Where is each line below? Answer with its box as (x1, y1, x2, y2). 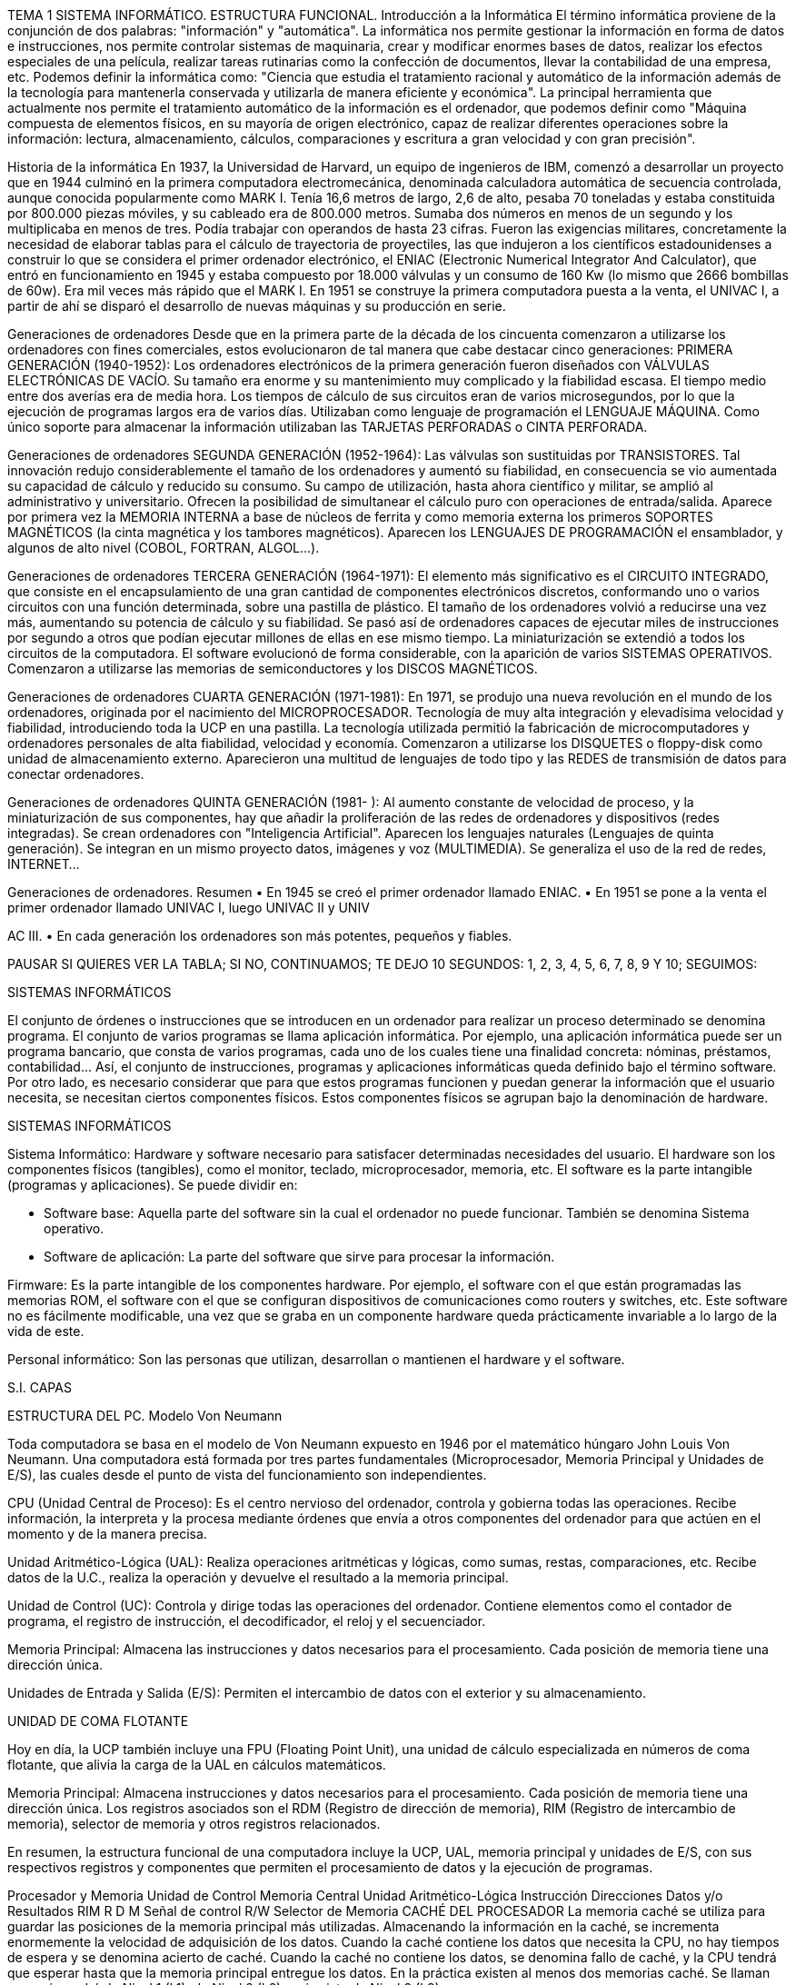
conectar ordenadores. (7, 766, 144, 782)
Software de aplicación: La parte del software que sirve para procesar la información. (44, 1249, 555, 1264)
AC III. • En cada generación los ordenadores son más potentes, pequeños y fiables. (7, 928, 512, 943)
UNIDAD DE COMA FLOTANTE (7, 1713, 189, 1729)
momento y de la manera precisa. (7, 1526, 207, 1541)
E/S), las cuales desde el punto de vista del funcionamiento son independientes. (7, 1467, 487, 1482)
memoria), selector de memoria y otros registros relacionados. (7, 1816, 381, 1831)
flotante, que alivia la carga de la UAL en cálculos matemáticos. (7, 1757, 386, 1772)
